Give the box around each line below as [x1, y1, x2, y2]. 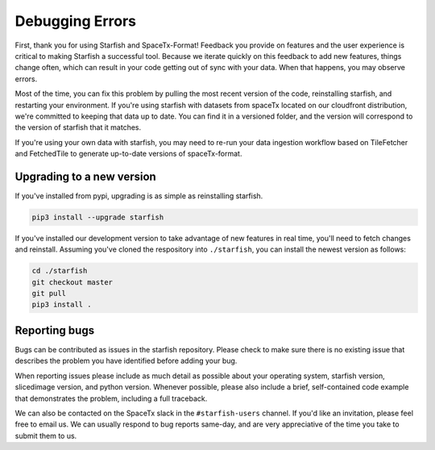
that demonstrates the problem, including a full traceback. [14, 394, 208, 403]
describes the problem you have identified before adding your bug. [14, 356, 238, 366]
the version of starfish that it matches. [14, 123, 142, 132]
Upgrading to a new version [14, 169, 156, 183]
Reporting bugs [14, 323, 95, 337]
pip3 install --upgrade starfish [31, 212, 164, 222]
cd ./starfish [31, 266, 88, 276]
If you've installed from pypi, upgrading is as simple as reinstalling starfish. [14, 190, 263, 201]
